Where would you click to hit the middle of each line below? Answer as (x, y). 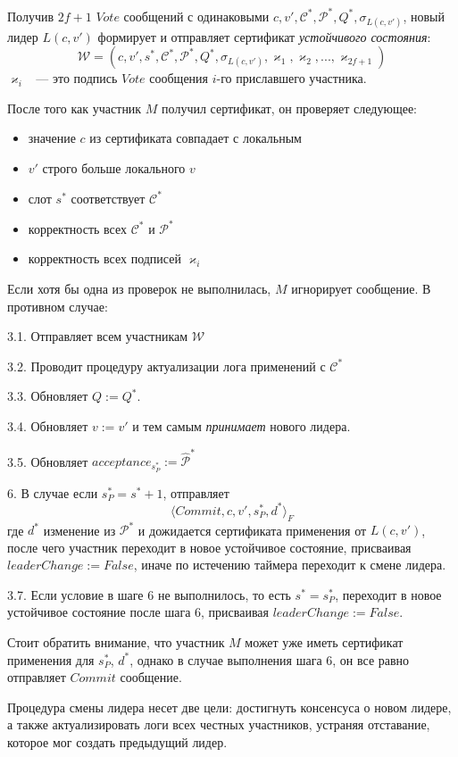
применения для (51, 659)
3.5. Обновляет (48, 461)
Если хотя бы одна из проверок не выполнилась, (139, 288)
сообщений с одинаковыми (196, 16)
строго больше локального (114, 168)
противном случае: (58, 306)
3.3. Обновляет (48, 396)
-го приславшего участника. (291, 78)
